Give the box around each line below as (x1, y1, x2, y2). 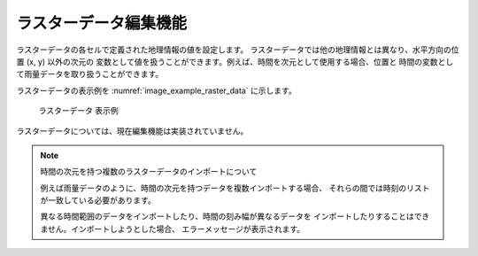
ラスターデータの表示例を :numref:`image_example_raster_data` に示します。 (16, 85, 297, 96)
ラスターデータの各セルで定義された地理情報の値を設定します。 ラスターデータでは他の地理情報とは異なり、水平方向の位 (16, 44, 459, 55)
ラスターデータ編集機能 (16, 13, 188, 33)
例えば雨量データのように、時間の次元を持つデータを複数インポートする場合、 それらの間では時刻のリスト (40, 182, 430, 193)
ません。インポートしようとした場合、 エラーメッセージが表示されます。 (40, 223, 305, 234)
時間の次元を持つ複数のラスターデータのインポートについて (40, 167, 258, 177)
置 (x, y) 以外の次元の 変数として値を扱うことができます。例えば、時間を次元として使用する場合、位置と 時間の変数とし (16, 56, 454, 66)
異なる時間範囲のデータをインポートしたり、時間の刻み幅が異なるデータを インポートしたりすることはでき (40, 211, 430, 221)
